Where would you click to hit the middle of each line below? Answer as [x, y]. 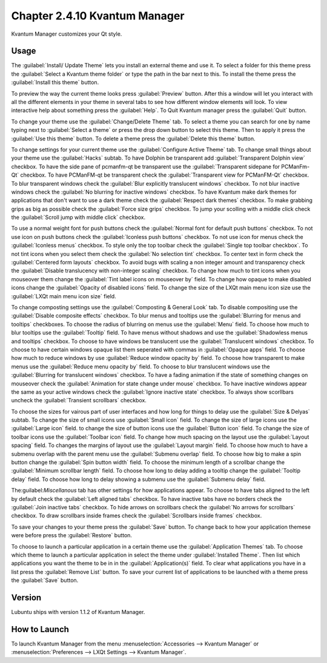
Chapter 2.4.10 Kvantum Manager [98, 16]
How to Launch [40, 629]
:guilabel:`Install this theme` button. [55, 82]
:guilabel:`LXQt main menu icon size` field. [64, 296]
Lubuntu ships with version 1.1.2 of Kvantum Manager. [78, 612]
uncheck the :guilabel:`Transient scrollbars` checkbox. [79, 400]
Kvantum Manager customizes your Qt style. [67, 34]
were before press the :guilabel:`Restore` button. [72, 535]
